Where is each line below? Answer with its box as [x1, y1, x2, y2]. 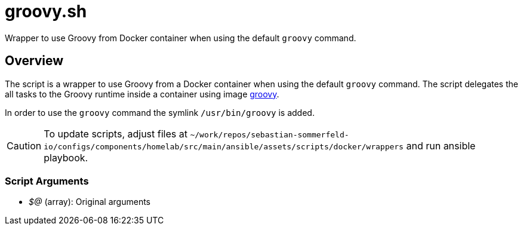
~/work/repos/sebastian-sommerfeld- [190, 130, 349, 139]
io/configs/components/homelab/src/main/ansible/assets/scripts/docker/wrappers [44, 142, 404, 151]
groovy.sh [5, 1, 87, 22]
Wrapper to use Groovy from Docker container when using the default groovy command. [5, 32, 356, 43]
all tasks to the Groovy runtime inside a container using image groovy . [5, 88, 279, 99]
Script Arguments [5, 174, 89, 187]
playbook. [44, 151, 88, 164]
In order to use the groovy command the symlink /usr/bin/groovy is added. [5, 107, 315, 118]
